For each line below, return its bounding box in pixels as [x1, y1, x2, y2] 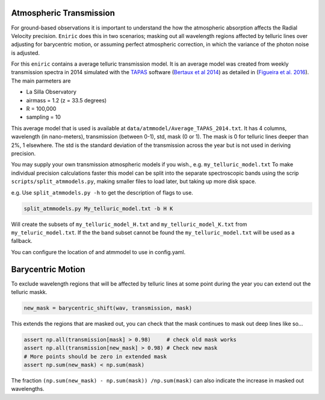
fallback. [11, 237, 32, 245]
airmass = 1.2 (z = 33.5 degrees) [26, 96, 107, 104]
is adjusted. [11, 49, 40, 57]
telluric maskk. [11, 288, 48, 295]
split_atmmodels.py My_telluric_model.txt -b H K [23, 205, 173, 212]
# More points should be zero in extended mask [23, 353, 167, 360]
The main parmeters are [11, 77, 71, 84]
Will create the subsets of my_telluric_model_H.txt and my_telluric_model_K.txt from [11, 220, 247, 228]
